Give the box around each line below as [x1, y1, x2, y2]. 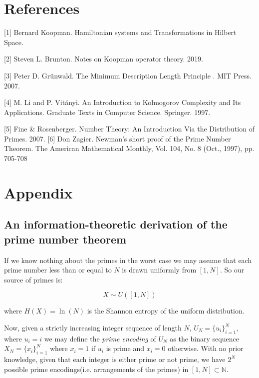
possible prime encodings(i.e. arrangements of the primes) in [4, 363, 189, 374]
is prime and [106, 343, 145, 353]
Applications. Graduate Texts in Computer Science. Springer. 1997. [4, 106, 211, 117]
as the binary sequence [170, 333, 239, 343]
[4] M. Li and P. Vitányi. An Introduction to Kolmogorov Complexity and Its [4, 97, 241, 107]
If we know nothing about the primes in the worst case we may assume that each [4, 254, 252, 265]
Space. [4, 36, 23, 47]
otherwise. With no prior [168, 343, 244, 353]
